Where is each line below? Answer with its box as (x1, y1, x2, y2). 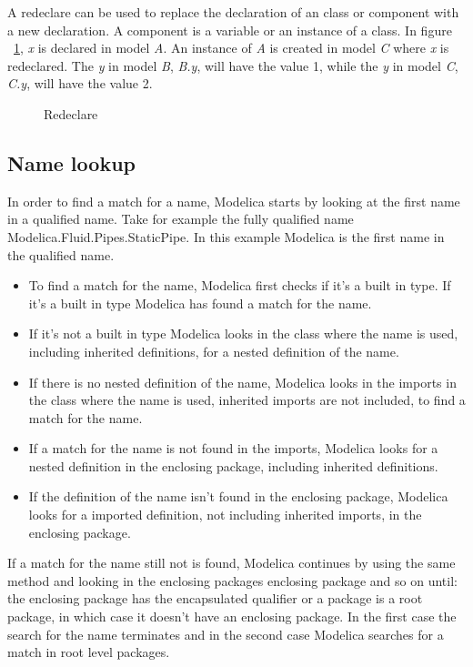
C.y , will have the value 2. (7, 74, 153, 93)
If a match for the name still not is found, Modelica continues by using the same (7, 553, 456, 572)
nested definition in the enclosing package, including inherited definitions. (28, 456, 438, 475)
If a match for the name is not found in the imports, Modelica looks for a (28, 439, 438, 458)
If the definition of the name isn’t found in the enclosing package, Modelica (28, 487, 448, 506)
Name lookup (7, 148, 136, 177)
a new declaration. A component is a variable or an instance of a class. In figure (7, 20, 452, 39)
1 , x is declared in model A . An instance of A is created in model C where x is (14, 38, 449, 57)
